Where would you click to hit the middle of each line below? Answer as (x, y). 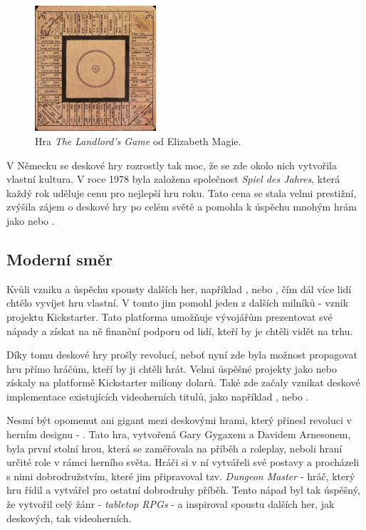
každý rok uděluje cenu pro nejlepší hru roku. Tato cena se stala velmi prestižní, (182, 192)
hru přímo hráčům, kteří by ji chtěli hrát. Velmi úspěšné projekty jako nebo (172, 368)
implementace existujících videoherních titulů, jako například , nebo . (158, 396)
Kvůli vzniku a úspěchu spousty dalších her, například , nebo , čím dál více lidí (179, 288)
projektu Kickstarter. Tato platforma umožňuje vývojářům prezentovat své (169, 316)
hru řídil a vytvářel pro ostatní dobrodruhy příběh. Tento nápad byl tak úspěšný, (183, 490)
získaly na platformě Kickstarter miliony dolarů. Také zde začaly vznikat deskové (183, 382)
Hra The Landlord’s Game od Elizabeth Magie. (138, 141)
